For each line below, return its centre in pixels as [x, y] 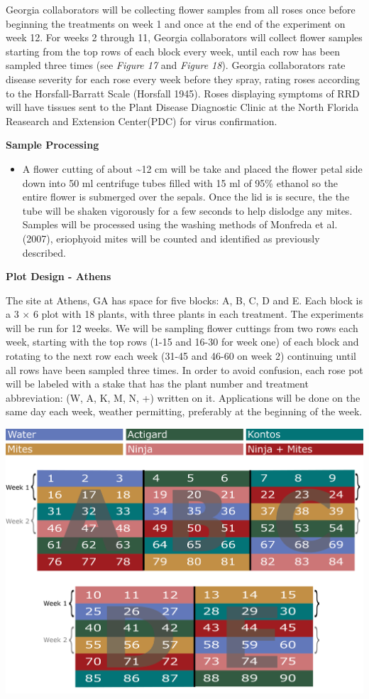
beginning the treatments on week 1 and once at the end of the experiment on [176, 23]
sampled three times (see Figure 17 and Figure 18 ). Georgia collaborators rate [176, 65]
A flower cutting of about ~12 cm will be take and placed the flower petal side [192, 168]
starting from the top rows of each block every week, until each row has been [173, 51]
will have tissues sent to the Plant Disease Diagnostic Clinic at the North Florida [182, 107]
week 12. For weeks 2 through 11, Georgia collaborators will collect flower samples [184, 37]
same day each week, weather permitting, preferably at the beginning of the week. [184, 411]
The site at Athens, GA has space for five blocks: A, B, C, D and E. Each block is [184, 300]
